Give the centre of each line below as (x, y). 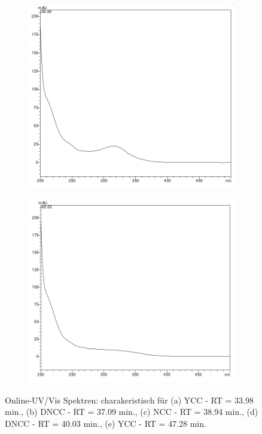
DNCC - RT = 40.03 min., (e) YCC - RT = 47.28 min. (106, 423)
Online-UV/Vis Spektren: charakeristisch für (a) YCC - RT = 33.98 (129, 400)
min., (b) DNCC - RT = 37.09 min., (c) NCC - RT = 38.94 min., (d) (132, 412)
